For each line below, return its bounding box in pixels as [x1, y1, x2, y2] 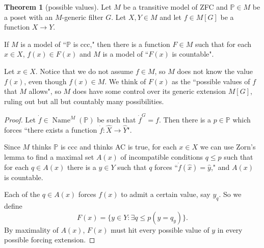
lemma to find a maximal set [4, 152, 94, 162]
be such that [97, 114, 136, 125]
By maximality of [4, 224, 59, 235]
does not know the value [177, 65, 253, 76]
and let [160, 11, 181, 22]
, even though [24, 76, 67, 86]
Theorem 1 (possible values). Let [4, 2, 112, 12]
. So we [219, 189, 242, 200]
